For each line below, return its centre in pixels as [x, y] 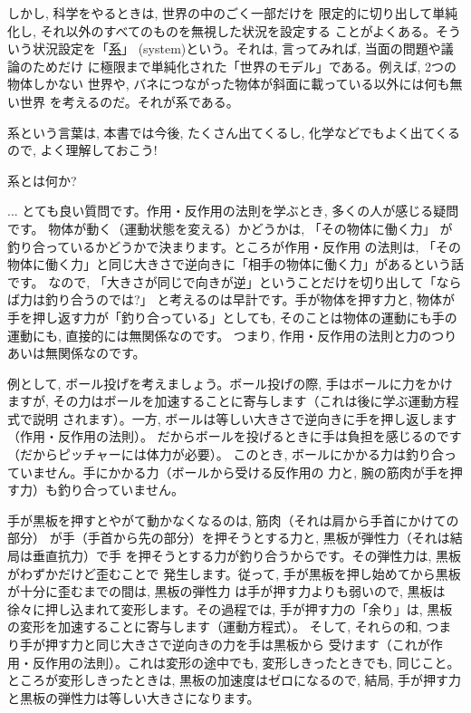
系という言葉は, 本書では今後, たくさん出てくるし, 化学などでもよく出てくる [234, 132]
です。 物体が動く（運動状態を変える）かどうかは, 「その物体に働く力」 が [230, 228]
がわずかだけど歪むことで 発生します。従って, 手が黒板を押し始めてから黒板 [234, 573]
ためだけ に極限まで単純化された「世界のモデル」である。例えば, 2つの [245, 66]
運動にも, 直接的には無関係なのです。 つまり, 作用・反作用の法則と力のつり [232, 335]
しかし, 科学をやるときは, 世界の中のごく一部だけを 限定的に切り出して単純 [233, 13]
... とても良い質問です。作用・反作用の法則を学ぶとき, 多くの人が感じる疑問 [233, 211]
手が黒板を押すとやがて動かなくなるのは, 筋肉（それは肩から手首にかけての [233, 520]
